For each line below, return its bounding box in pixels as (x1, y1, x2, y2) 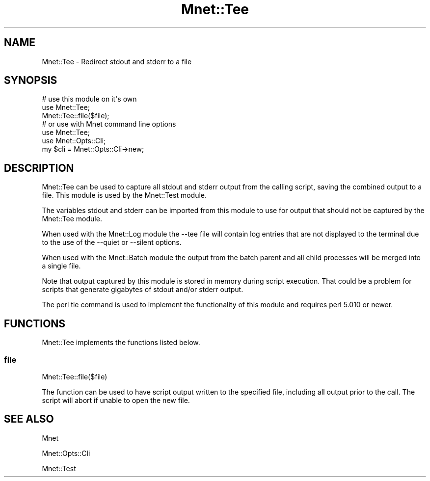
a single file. (42, 262, 81, 270)
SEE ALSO (4, 413, 54, 426)
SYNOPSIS (4, 74, 57, 87)
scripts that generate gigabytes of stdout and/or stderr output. (42, 285, 243, 294)
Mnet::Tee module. (42, 214, 102, 223)
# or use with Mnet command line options (42, 120, 176, 129)
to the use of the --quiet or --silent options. (42, 238, 182, 247)
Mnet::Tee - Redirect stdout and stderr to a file (42, 57, 192, 66)
